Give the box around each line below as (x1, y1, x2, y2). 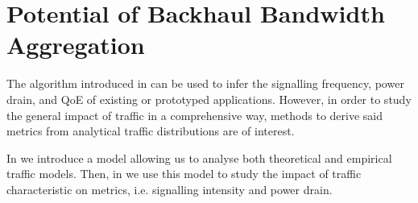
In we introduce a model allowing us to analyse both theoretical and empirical (6, 149, 392, 166)
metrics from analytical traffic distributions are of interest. (6, 122, 295, 139)
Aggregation (6, 28, 145, 61)
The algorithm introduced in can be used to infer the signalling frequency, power (6, 75, 404, 92)
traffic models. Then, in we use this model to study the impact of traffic (6, 165, 362, 182)
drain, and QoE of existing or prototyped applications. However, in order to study (6, 90, 412, 107)
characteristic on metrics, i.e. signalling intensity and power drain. (6, 180, 333, 197)
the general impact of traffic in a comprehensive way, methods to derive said (6, 106, 383, 123)
